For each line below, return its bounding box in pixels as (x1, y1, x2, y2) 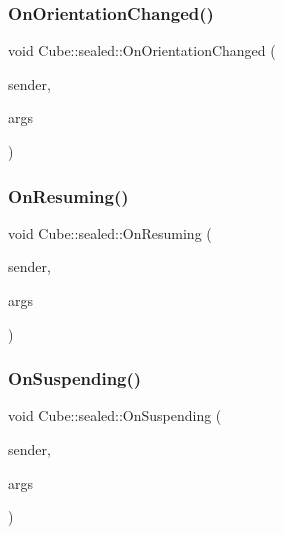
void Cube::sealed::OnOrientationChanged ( (8, 40, 276, 61)
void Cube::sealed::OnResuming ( (8, 222, 212, 243)
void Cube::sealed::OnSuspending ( (8, 405, 222, 426)
